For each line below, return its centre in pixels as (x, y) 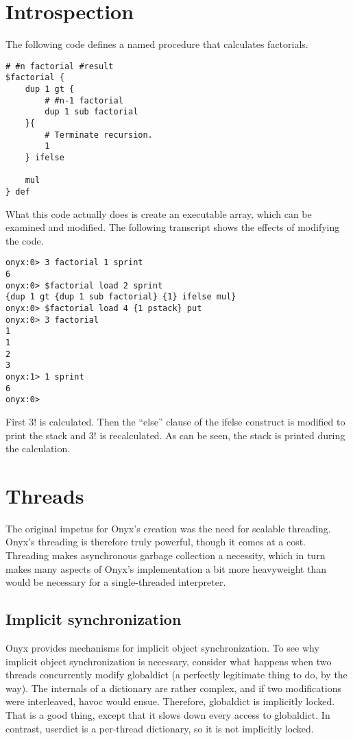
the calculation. (38, 448)
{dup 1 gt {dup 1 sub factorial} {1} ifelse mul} (121, 297)
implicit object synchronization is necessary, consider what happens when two (169, 661)
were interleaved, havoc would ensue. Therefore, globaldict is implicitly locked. (170, 701)
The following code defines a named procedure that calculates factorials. (157, 44)
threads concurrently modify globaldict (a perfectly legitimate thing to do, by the (176, 675)
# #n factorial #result (60, 66)
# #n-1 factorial (84, 100)
